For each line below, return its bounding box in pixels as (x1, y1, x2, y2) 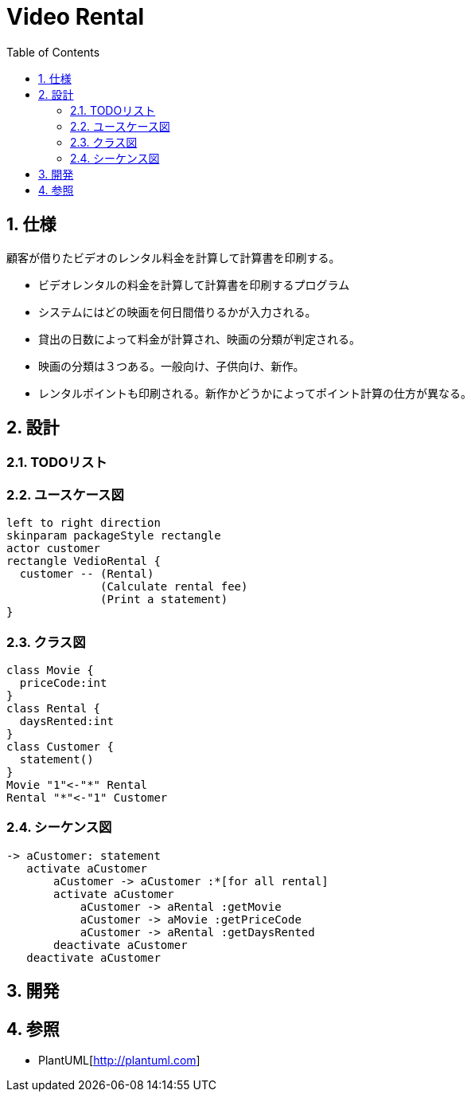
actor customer (6, 542, 101, 555)
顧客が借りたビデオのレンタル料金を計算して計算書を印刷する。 (6, 250, 341, 265)
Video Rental (6, 3, 145, 30)
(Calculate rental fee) (100, 580, 248, 594)
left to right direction (6, 516, 161, 530)
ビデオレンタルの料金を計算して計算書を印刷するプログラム (38, 277, 350, 292)
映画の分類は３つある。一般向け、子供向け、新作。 (38, 359, 305, 373)
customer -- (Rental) (19, 567, 154, 581)
